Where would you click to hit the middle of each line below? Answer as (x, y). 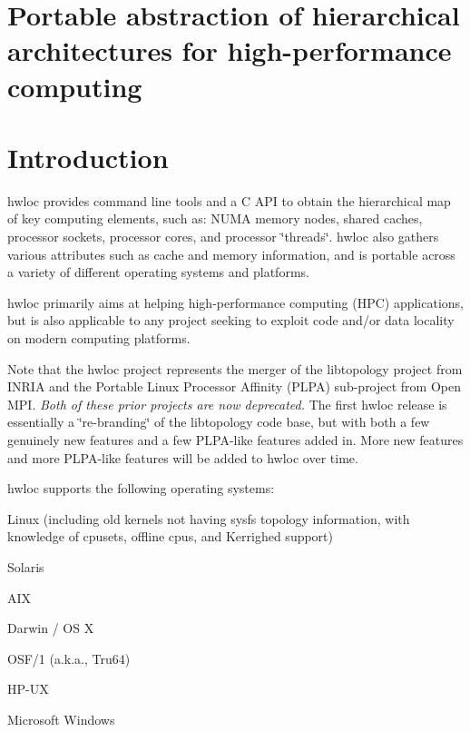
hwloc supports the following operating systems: (141, 488)
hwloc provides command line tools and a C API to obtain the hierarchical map (229, 200)
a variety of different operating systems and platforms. (158, 272)
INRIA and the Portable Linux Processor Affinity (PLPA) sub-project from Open (234, 386)
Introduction (88, 157)
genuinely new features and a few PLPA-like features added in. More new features (235, 440)
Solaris (26, 566)
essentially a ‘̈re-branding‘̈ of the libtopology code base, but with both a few (219, 422)
